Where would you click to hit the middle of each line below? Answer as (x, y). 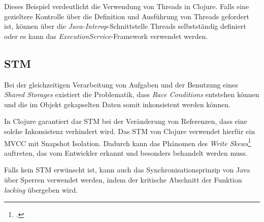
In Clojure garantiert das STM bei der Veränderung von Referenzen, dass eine (126, 121)
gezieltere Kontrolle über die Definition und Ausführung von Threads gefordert (127, 16)
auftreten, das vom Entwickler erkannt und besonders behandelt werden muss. (126, 152)
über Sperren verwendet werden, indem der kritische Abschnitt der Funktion (123, 179)
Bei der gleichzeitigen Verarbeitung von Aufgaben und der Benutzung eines (121, 84)
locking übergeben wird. (41, 189)
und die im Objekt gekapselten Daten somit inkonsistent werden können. (117, 104)
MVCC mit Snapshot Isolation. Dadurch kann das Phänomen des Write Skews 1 (128, 142)
